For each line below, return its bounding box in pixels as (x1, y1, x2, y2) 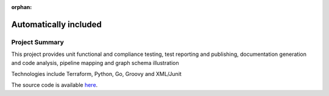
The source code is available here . (11, 81, 98, 89)
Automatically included (11, 19, 102, 30)
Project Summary (11, 38, 64, 46)
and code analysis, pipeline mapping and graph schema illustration (11, 59, 179, 66)
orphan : (11, 4, 32, 10)
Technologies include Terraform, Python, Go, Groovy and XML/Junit (11, 70, 182, 77)
